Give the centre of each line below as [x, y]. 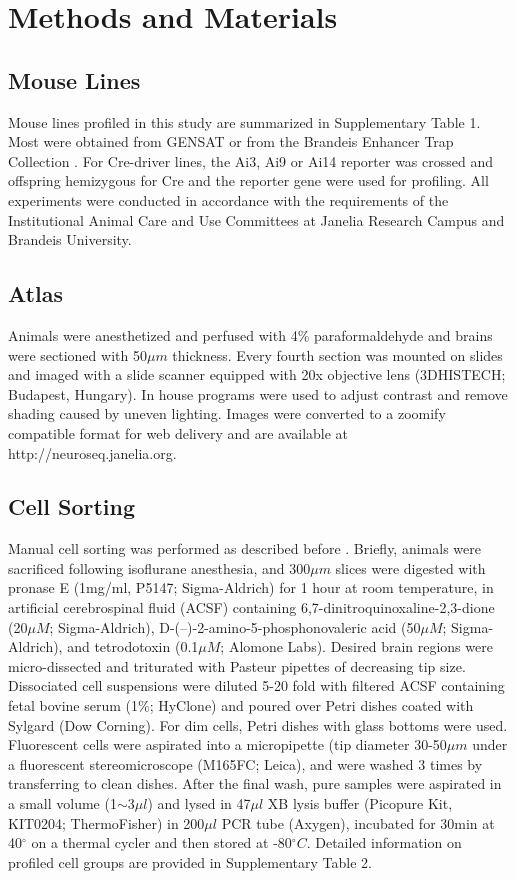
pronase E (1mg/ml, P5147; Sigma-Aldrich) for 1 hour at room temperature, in [251, 587]
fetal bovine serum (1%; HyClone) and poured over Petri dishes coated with [241, 705]
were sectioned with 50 [77, 354]
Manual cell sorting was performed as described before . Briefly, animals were [244, 548]
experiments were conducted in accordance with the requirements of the [228, 199]
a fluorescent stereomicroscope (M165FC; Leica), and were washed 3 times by [245, 763]
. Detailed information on [384, 842]
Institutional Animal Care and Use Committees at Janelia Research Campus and [256, 219]
